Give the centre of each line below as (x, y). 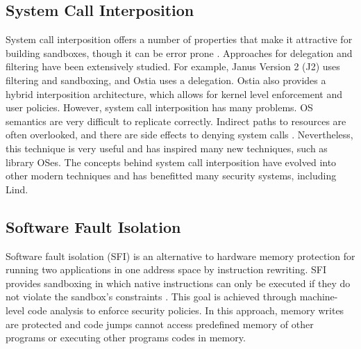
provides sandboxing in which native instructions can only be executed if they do (178, 283)
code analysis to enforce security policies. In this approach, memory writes (186, 310)
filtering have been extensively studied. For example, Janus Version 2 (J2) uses (173, 66)
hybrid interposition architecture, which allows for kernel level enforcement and (174, 94)
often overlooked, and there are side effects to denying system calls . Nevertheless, (179, 135)
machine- (319, 297)
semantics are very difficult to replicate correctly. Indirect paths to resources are (176, 121)
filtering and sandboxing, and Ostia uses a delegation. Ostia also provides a (166, 80)
